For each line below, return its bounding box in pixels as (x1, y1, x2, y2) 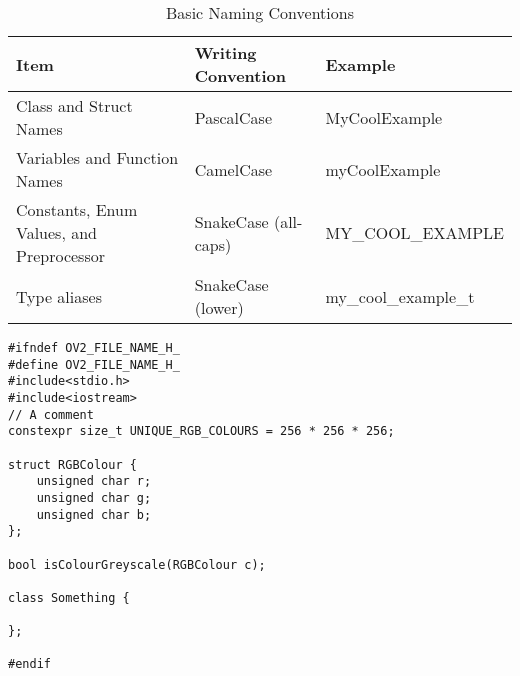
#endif (8, 657, 51, 672)
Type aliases (16, 284, 102, 308)
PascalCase (194, 105, 272, 129)
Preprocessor (16, 244, 105, 267)
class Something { (8, 590, 130, 605)
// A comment (8, 407, 94, 422)
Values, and (16, 221, 97, 244)
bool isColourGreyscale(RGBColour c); (8, 557, 266, 572)
